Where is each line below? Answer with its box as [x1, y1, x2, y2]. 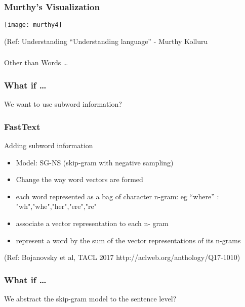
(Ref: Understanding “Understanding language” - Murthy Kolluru [4, 35, 208, 46]
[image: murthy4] [4, 21, 62, 29]
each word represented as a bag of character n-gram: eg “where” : [16, 191, 219, 201]
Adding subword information [4, 140, 93, 151]
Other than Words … [4, 57, 68, 68]
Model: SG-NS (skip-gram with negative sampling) [16, 157, 174, 167]
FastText [4, 120, 40, 133]
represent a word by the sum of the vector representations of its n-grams [16, 235, 241, 245]
